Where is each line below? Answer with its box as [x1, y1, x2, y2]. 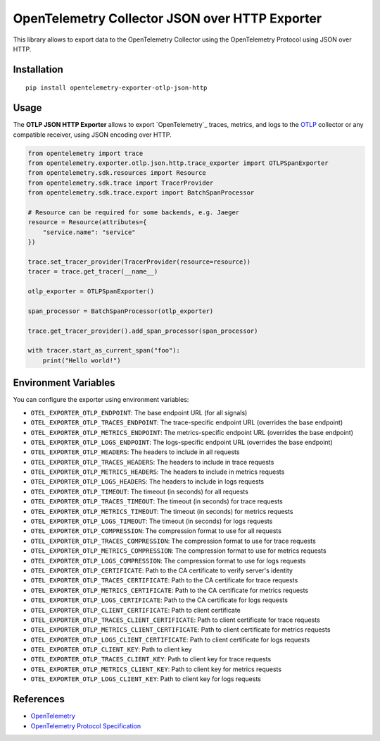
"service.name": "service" [42, 228, 137, 236]
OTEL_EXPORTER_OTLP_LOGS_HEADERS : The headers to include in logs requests [30, 477, 264, 486]
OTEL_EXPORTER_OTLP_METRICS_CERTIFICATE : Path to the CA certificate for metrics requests [30, 586, 309, 594]
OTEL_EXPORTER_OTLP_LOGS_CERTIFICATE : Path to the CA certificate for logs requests [30, 596, 289, 604]
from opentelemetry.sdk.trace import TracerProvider [27, 178, 214, 187]
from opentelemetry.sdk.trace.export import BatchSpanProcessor [27, 189, 255, 197]
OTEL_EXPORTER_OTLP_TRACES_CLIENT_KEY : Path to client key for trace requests [30, 655, 272, 663]
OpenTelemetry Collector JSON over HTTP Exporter [13, 11, 322, 26]
